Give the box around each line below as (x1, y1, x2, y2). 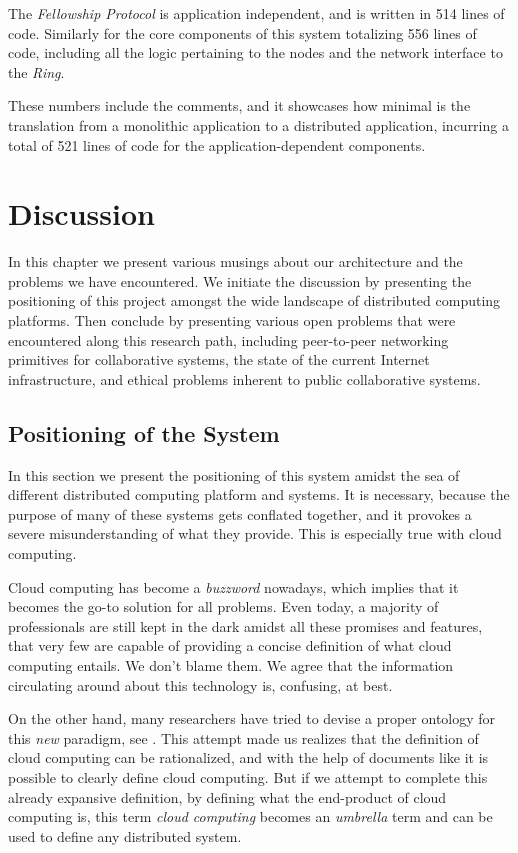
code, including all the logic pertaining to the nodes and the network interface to (8, 42, 503, 63)
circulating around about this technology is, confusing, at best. (8, 674, 393, 695)
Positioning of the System (8, 417, 280, 448)
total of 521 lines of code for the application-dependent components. (8, 134, 426, 155)
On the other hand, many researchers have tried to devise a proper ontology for (8, 708, 496, 729)
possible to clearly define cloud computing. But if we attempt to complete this (8, 766, 488, 787)
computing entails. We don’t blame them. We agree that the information (8, 654, 454, 675)
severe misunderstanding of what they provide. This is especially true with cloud (8, 523, 502, 544)
